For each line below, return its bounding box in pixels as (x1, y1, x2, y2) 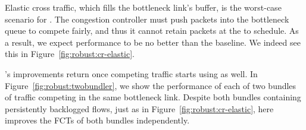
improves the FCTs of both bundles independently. (5, 114, 190, 126)
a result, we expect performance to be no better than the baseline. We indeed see (5, 36, 301, 48)
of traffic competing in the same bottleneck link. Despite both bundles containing (5, 91, 301, 103)
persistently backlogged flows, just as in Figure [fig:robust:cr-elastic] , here (5, 102, 274, 115)
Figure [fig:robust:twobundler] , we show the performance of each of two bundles (5, 79, 296, 91)
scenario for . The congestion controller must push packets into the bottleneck (5, 12, 289, 25)
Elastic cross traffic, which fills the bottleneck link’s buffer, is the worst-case (5, 1, 282, 13)
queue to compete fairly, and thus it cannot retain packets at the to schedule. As (5, 24, 299, 37)
